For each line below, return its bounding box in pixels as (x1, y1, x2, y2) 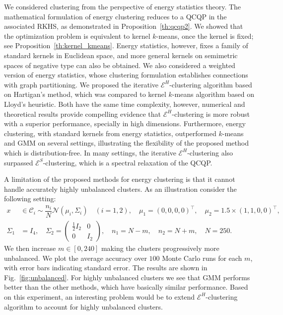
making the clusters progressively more (101, 243, 219, 253)
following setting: (4, 193, 56, 204)
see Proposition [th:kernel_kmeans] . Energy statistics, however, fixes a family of (4, 40, 248, 51)
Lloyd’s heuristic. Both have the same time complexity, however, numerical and (4, 98, 245, 109)
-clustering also (187, 147, 233, 157)
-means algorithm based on (172, 89, 254, 99)
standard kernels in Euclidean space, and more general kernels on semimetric (4, 50, 238, 60)
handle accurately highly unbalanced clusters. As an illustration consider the (4, 183, 237, 194)
